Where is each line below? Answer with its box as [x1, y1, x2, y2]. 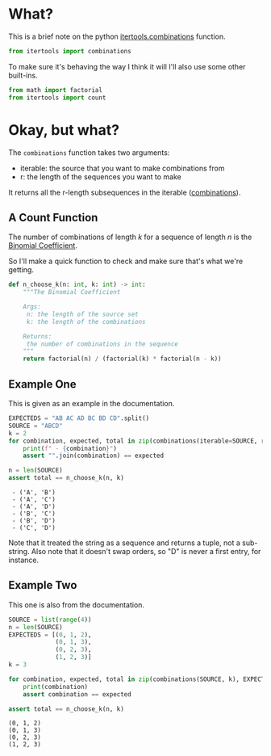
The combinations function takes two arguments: [8, 147, 170, 157]
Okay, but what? [8, 120, 119, 139]
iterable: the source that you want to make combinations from [19, 163, 225, 173]
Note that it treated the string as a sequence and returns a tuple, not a [8, 538, 240, 548]
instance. [8, 555, 40, 565]
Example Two [8, 578, 77, 592]
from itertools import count [8, 94, 106, 102]
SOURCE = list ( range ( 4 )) [8, 615, 92, 624]
